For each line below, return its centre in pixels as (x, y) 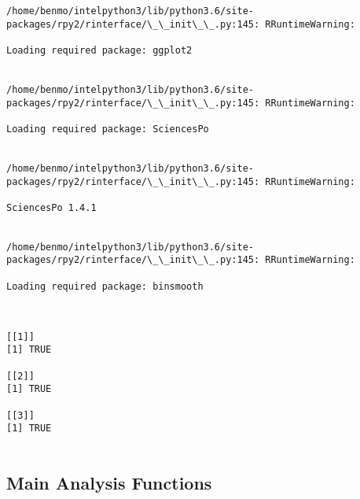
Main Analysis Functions (109, 483)
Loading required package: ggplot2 (99, 50)
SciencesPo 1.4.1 (51, 207)
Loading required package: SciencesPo (108, 129)
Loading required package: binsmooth (105, 286)
